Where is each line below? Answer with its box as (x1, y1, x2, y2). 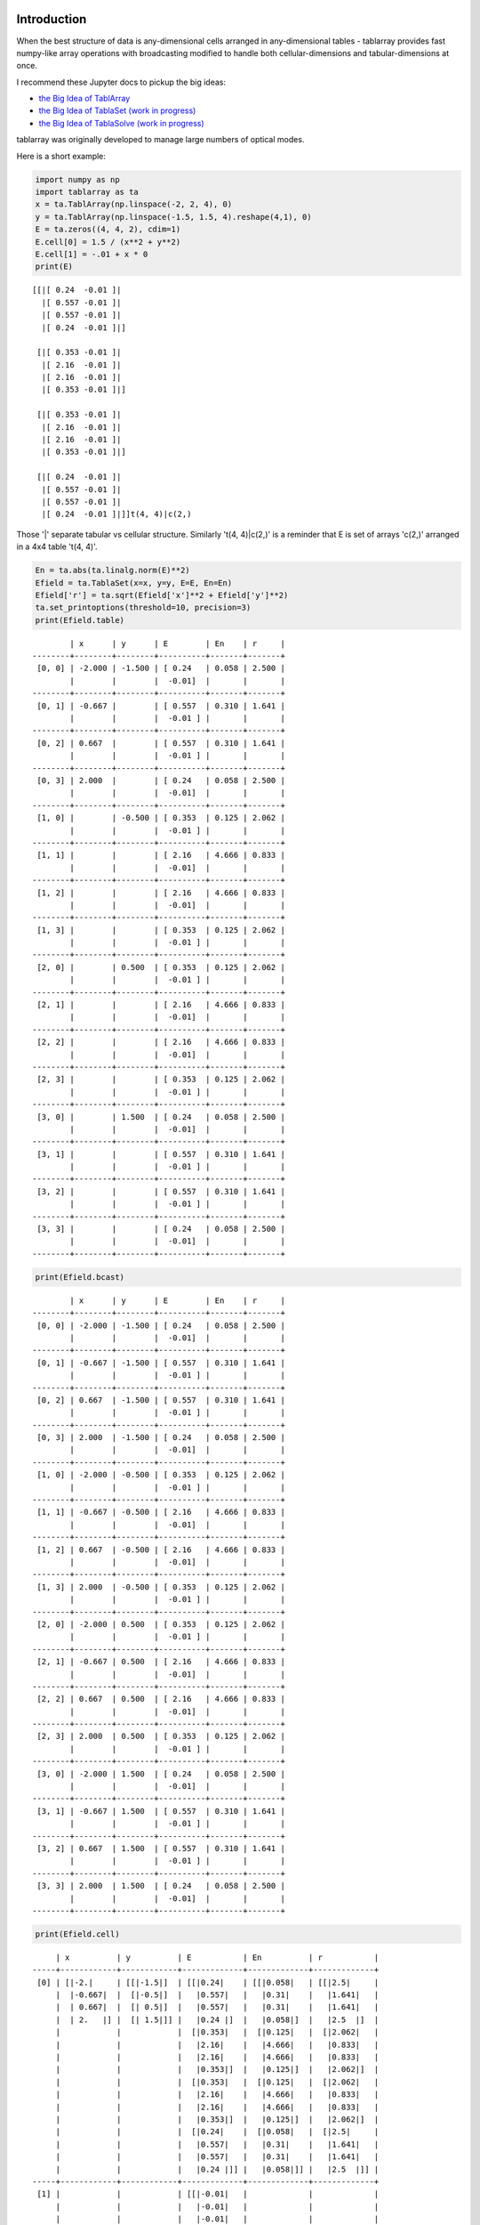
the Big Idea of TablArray (38, 93, 131, 104)
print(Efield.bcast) (35, 1272, 124, 1282)
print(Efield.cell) (35, 1929, 120, 1939)
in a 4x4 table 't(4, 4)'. (16, 541, 98, 552)
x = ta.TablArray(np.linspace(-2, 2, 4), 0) (35, 199, 233, 209)
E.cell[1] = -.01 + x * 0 (35, 249, 148, 259)
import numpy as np (35, 174, 120, 184)
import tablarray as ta (35, 187, 140, 198)
